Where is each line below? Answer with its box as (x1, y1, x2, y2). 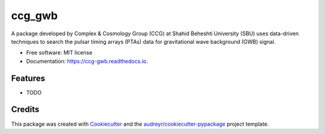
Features (11, 73, 45, 83)
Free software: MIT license (26, 49, 93, 56)
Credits (11, 105, 40, 115)
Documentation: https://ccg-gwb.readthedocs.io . (26, 57, 149, 65)
